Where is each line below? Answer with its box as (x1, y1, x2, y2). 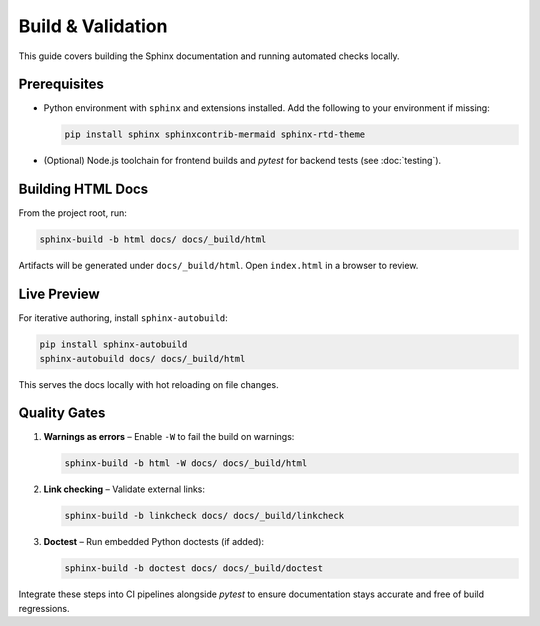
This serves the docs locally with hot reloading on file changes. (18, 378, 279, 390)
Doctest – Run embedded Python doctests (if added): (43, 536, 265, 548)
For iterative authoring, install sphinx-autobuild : (18, 312, 229, 324)
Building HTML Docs (18, 181, 149, 198)
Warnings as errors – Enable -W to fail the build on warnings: (43, 431, 295, 443)
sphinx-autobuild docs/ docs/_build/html (39, 353, 246, 364)
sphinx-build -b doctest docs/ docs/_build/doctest (64, 563, 324, 574)
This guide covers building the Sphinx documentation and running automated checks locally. (18, 50, 400, 62)
